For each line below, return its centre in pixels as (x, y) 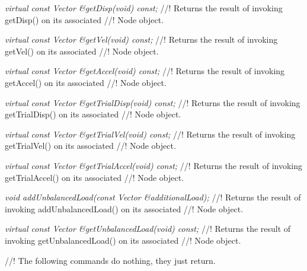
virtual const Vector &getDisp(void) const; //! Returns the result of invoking (144, 8)
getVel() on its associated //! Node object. (82, 51)
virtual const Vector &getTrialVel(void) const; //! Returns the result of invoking (150, 134)
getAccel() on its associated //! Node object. (86, 82)
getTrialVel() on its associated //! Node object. (90, 146)
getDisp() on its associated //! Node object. (84, 19)
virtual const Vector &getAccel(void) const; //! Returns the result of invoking (145, 71)
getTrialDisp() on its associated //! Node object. (93, 114)
